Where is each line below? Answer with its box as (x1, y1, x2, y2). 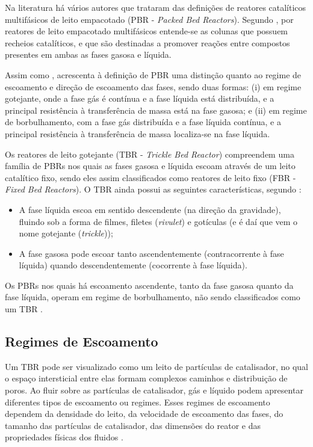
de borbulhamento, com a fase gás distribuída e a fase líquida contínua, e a (5, 116, 281, 128)
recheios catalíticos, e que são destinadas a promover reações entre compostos (5, 36, 290, 49)
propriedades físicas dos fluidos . (5, 431, 123, 443)
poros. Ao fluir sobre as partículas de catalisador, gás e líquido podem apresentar (5, 384, 303, 396)
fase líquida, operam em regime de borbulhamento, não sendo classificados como (5, 291, 300, 303)
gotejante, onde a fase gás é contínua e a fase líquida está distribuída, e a (5, 92, 274, 105)
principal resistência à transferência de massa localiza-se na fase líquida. (5, 127, 270, 140)
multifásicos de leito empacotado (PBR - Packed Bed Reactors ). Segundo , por (5, 13, 294, 25)
